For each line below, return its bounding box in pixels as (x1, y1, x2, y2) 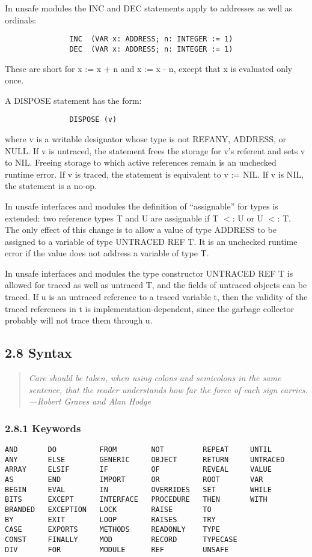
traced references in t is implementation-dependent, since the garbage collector (5, 302, 295, 315)
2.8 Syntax (5, 343, 72, 362)
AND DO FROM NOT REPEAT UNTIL (5, 445, 272, 454)
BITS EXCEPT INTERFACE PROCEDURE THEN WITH (5, 495, 268, 504)
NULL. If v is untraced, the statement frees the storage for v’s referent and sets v (5, 144, 305, 157)
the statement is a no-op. (5, 179, 97, 192)
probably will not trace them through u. (5, 314, 153, 327)
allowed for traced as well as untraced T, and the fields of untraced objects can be (5, 278, 307, 291)
